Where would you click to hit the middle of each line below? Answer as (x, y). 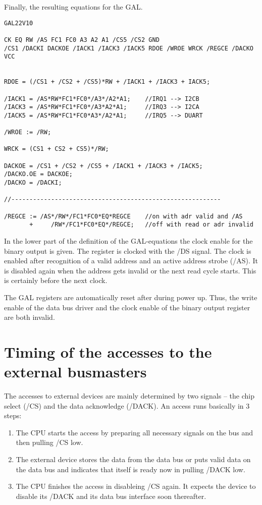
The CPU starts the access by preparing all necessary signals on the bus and (135, 432)
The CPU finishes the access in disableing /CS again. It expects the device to (136, 486)
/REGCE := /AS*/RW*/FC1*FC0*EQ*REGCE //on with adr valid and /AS (123, 216)
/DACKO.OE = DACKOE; (39, 174)
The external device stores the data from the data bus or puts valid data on (133, 459)
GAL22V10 (19, 23)
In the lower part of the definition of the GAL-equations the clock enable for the (128, 241)
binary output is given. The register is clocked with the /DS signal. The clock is (128, 250)
